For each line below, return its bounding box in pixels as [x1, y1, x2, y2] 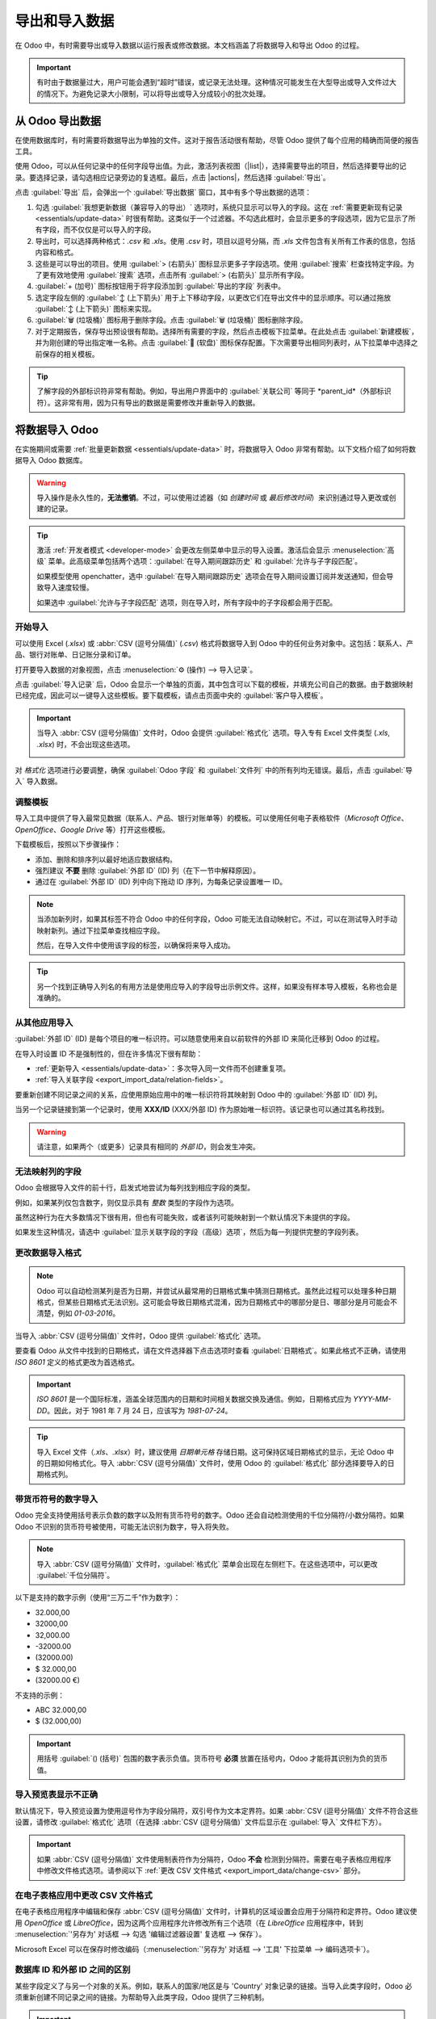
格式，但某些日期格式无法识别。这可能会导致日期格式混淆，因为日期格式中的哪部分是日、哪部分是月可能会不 [36, 1297, 397, 1308]
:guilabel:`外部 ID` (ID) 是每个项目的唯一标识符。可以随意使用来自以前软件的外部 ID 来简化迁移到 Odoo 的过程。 [15, 1034, 384, 1043]
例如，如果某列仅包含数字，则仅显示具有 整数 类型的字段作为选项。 [15, 1198, 238, 1207]
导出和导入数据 [15, 12, 115, 30]
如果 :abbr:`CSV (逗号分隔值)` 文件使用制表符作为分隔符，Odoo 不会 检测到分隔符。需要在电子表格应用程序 [36, 1854, 392, 1864]
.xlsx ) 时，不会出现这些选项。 [36, 739, 135, 749]
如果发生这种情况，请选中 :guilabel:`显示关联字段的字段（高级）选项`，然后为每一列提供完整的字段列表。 [15, 1228, 363, 1237]
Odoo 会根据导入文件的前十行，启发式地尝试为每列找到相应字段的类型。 [15, 1183, 255, 1193]
